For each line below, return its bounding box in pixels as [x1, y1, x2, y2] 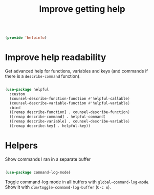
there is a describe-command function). [5, 73, 81, 79]
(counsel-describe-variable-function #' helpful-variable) [9, 100, 131, 106]
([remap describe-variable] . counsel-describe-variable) [9, 119, 131, 124]
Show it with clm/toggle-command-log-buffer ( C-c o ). [5, 184, 111, 190]
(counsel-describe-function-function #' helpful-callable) [9, 96, 131, 101]
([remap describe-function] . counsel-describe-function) [9, 110, 131, 115]
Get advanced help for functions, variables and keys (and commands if [5, 68, 148, 74]
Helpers [5, 140, 38, 151]
